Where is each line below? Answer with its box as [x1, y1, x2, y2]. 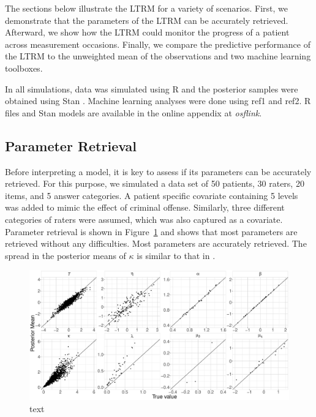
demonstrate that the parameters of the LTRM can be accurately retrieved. [5, 13, 288, 26]
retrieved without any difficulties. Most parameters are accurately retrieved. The [5, 237, 307, 250]
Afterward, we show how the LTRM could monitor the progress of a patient [5, 26, 290, 39]
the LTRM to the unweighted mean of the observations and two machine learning [5, 50, 311, 62]
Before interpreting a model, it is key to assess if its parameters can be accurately [5, 165, 312, 178]
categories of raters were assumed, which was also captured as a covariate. [5, 212, 283, 225]
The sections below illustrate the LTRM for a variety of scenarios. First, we [5, 2, 288, 14]
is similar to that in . [137, 249, 216, 261]
